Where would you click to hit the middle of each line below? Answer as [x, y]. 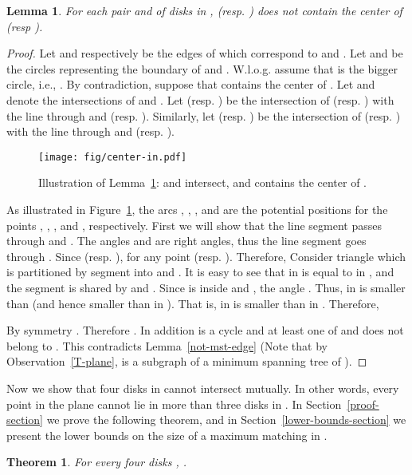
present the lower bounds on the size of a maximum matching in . [167, 435]
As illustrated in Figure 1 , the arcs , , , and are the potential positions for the [197, 209]
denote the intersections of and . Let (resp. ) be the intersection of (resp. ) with [200, 99]
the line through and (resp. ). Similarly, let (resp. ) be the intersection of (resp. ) [204, 115]
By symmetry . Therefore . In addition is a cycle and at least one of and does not [205, 330]
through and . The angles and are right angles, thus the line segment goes [186, 241]
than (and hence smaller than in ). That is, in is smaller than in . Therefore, [193, 303]
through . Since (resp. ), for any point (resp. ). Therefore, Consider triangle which [206, 256]
